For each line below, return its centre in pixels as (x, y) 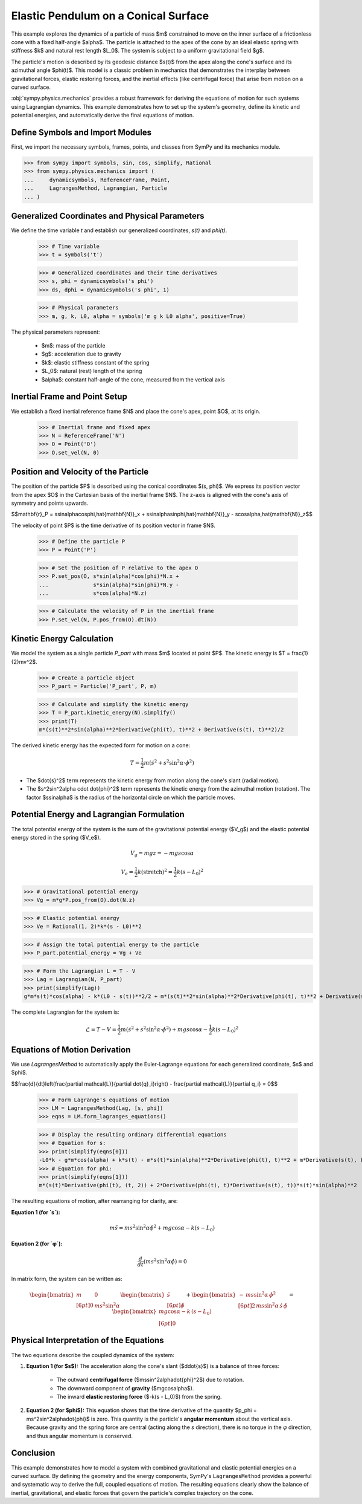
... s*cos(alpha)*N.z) (93, 593)
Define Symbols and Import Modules (81, 132)
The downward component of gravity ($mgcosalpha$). (125, 1388)
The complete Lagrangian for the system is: (65, 1012)
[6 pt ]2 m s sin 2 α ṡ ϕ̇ (263, 1305)
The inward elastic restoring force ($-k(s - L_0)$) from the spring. (139, 1397)
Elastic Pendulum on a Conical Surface (110, 16)
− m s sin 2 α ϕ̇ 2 (258, 1294)
